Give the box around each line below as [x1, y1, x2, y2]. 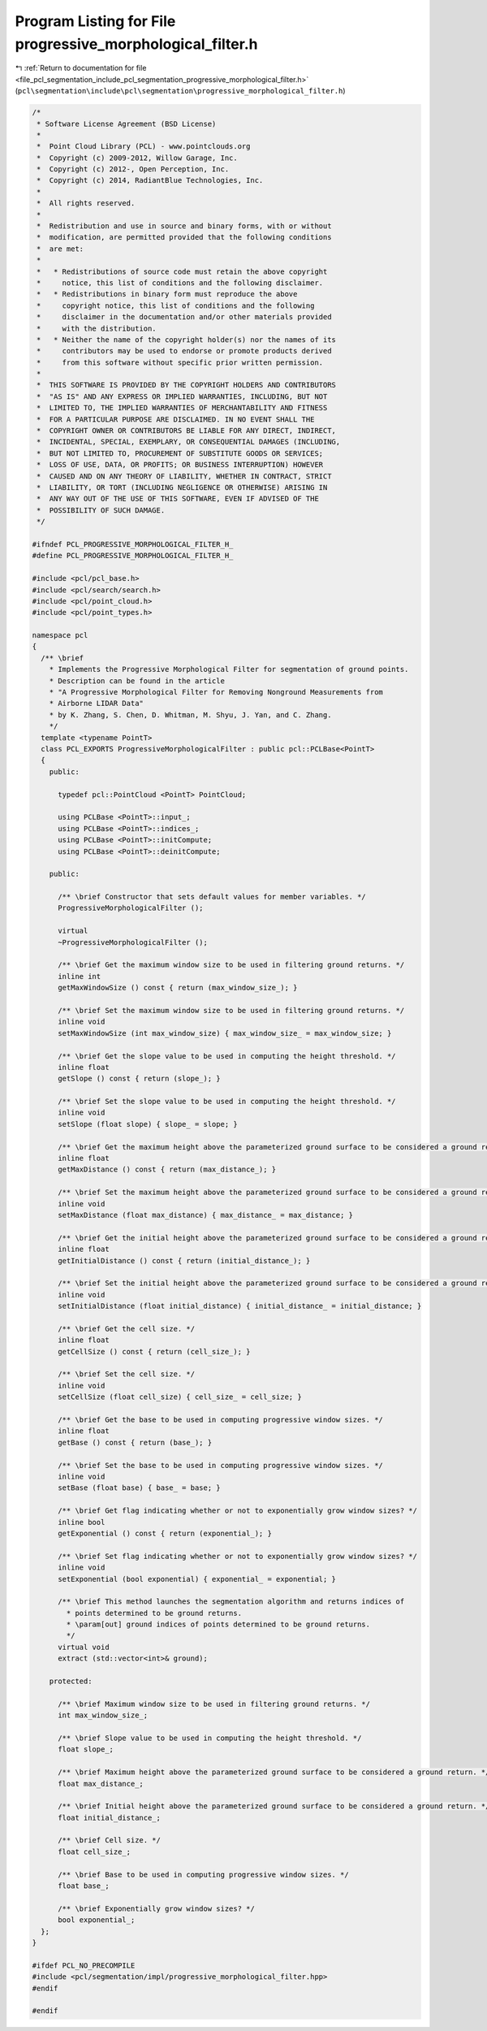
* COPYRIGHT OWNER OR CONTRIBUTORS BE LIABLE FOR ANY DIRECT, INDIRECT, [37, 427, 337, 435]
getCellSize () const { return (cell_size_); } [58, 1347, 251, 1356]
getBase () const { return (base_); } [58, 1438, 213, 1447]
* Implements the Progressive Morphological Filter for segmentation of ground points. [49, 665, 409, 674]
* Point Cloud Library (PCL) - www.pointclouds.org [37, 142, 251, 151]
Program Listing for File [15, 12, 176, 30]
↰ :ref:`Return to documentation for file [15, 63, 147, 73]
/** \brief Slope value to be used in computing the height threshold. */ [58, 1733, 362, 1743]
